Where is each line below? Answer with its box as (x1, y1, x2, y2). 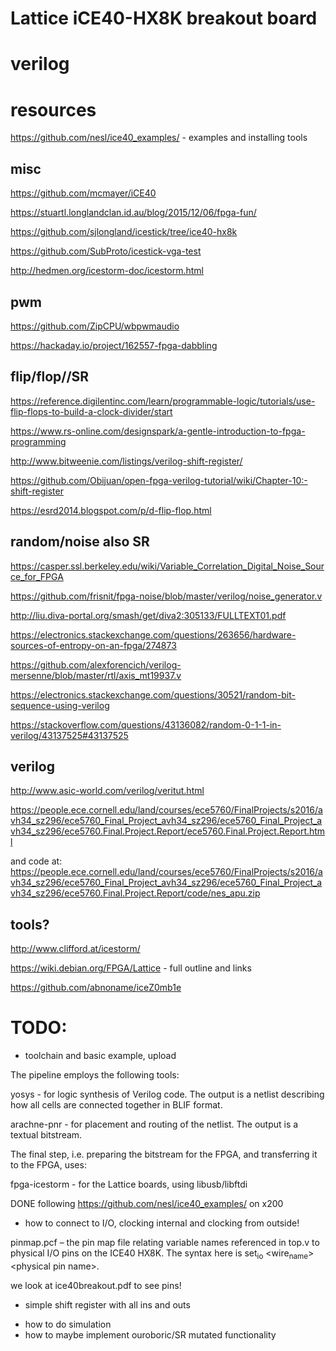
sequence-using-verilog (10, 699, 110, 711)
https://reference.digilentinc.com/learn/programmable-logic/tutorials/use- (10, 395, 316, 407)
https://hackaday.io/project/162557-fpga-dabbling (10, 339, 218, 351)
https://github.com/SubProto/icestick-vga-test (10, 245, 202, 257)
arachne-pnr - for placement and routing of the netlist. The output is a (10, 1118, 299, 1131)
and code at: (10, 855, 63, 867)
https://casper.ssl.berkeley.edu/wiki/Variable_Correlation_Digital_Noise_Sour (10, 560, 325, 572)
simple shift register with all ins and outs (24, 1298, 191, 1311)
